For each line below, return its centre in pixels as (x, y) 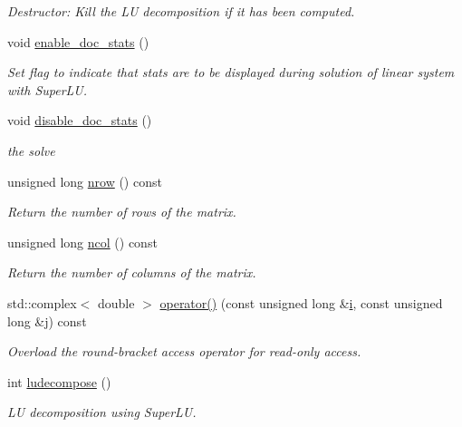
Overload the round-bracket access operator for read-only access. (184, 351)
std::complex (42, 302)
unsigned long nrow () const (85, 181)
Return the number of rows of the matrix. (122, 212)
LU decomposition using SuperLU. (102, 412)
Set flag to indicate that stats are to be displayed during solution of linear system (231, 72)
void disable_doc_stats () (80, 120)
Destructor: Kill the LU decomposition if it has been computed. (181, 11)
